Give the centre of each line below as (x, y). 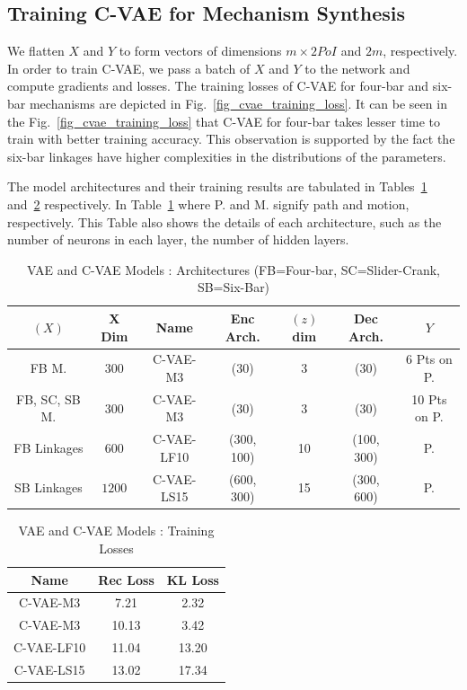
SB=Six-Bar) (233, 287)
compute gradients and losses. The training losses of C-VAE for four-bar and (218, 86)
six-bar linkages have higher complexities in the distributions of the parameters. (227, 156)
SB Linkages (48, 487)
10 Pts (429, 398)
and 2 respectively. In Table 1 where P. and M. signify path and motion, (208, 203)
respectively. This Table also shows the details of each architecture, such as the (225, 221)
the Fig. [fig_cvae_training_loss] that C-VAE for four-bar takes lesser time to (224, 121)
